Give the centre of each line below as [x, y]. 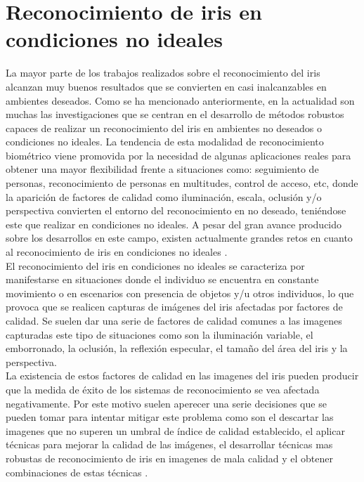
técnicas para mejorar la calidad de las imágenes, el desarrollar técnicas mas [169, 444]
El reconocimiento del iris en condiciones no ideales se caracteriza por [155, 265]
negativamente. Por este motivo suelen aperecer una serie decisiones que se [166, 403]
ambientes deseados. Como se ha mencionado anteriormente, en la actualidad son [180, 100]
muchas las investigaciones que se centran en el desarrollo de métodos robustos [175, 114]
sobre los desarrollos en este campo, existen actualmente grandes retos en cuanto [179, 238]
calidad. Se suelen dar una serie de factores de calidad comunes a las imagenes [174, 320]
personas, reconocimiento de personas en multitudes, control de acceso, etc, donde [182, 183]
